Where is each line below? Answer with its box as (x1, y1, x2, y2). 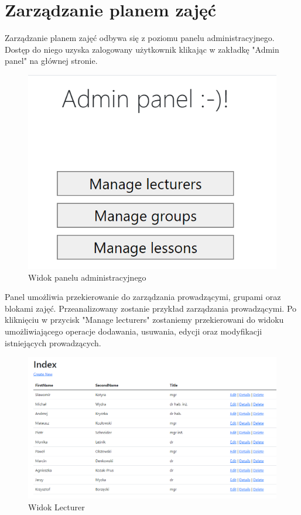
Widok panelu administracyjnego (28, 271, 146, 283)
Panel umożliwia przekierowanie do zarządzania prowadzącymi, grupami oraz (5, 291, 281, 303)
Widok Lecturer (28, 500, 85, 513)
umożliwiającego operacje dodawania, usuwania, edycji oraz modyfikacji (5, 325, 262, 337)
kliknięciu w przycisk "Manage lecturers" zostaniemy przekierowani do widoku (5, 313, 284, 326)
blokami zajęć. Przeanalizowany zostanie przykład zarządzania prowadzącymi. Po (5, 302, 297, 314)
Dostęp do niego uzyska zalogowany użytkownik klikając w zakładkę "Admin (5, 43, 279, 55)
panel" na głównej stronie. (5, 54, 98, 67)
